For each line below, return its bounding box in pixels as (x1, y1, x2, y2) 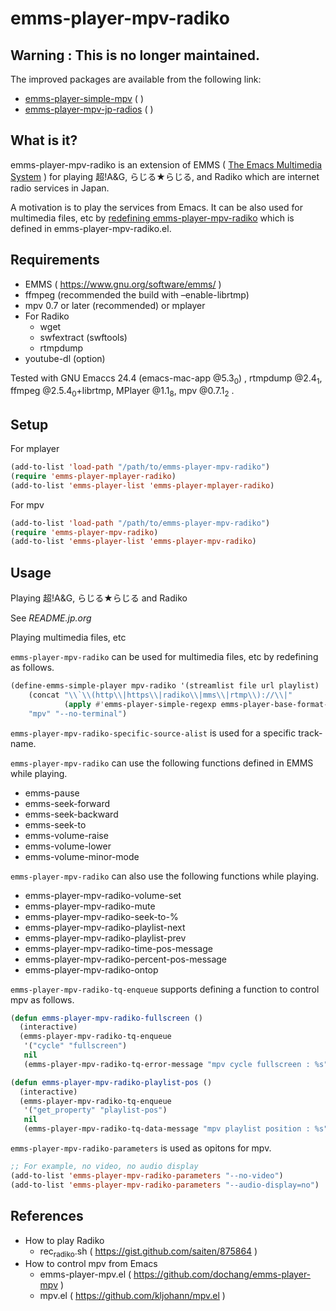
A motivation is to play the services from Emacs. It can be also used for (10, 201, 303, 213)
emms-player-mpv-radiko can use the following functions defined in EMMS (10, 757, 314, 769)
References (10, 1208, 84, 1225)
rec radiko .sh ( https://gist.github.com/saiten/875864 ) (39, 1245, 258, 1259)
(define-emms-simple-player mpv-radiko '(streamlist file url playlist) (10, 681, 320, 691)
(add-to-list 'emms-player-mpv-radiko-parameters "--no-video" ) (10, 1170, 284, 1181)
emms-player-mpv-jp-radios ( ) (24, 103, 154, 115)
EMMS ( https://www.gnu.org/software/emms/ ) (24, 278, 222, 290)
